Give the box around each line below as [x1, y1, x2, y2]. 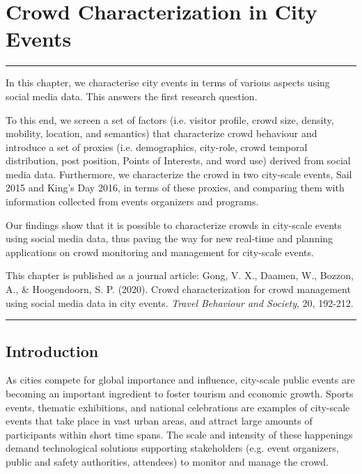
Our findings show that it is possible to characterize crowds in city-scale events [6, 217, 342, 232]
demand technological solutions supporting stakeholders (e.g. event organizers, [6, 441, 339, 455]
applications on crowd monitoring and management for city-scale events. [6, 244, 314, 259]
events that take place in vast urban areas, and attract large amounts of [6, 413, 313, 428]
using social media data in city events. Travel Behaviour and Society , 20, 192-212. [6, 295, 354, 310]
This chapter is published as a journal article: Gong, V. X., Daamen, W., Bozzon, [6, 268, 354, 283]
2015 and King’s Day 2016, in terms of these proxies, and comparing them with [6, 180, 345, 195]
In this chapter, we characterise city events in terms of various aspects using [6, 75, 330, 90]
